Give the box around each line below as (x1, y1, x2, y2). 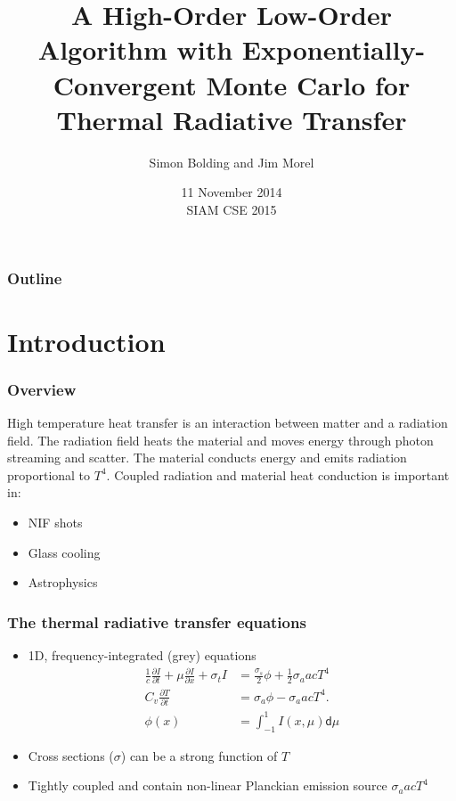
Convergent (53, 66, 197, 102)
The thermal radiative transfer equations (7, 610, 306, 633)
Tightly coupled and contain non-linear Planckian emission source (28, 776, 387, 795)
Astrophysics (28, 573, 98, 592)
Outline (7, 267, 62, 290)
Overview (7, 378, 77, 400)
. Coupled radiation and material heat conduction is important (106, 465, 450, 484)
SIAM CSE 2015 (186, 200, 277, 218)
